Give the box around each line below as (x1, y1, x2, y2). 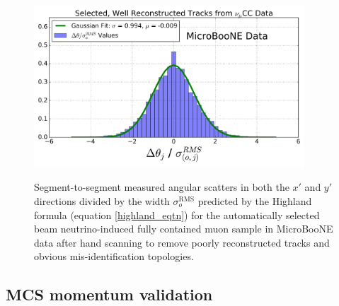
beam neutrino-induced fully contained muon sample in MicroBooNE (34, 221, 333, 236)
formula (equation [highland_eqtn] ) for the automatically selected (34, 207, 320, 222)
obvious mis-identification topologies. (34, 249, 194, 264)
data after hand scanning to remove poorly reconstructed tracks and (34, 235, 330, 249)
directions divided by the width (34, 193, 170, 208)
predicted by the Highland (197, 193, 312, 208)
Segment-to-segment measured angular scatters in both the (34, 180, 289, 194)
